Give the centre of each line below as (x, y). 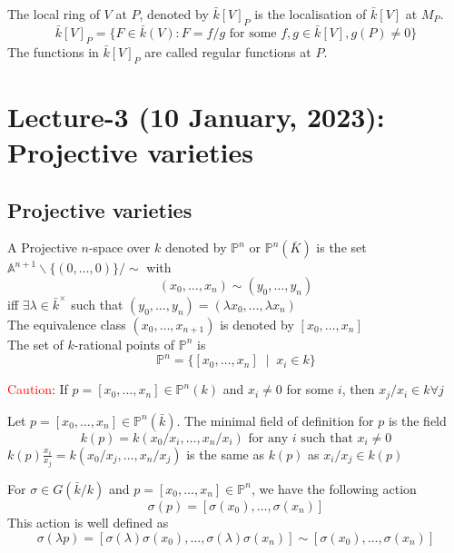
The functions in (53, 51)
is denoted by (257, 324)
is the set (341, 247)
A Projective (42, 247)
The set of (35, 344)
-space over (119, 247)
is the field (417, 420)
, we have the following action (334, 488)
